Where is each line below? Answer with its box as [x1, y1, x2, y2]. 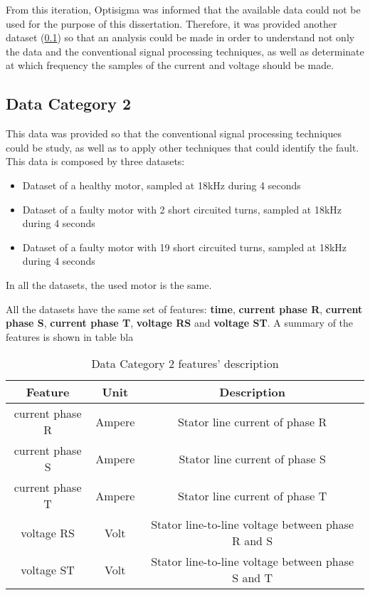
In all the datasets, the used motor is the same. [6, 277, 212, 292]
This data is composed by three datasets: [6, 154, 185, 169]
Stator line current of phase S [179, 450, 326, 467]
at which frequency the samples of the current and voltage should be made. [6, 58, 334, 73]
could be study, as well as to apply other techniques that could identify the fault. [6, 139, 359, 154]
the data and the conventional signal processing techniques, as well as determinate [6, 43, 364, 58]
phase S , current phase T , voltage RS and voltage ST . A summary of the [6, 315, 354, 330]
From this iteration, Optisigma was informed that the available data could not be [6, 2, 361, 16]
